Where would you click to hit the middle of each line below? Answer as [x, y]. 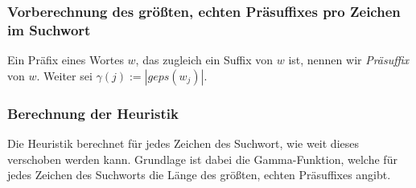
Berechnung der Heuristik [93, 113]
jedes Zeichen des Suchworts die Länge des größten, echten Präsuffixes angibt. [199, 175]
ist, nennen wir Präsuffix [349, 60]
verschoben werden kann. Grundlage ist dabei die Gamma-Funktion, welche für [202, 159]
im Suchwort [49, 29]
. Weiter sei [64, 75]
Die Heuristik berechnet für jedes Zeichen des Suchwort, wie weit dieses [183, 143]
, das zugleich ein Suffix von [204, 60]
